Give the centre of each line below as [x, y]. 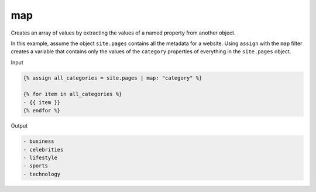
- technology [42, 174]
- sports [36, 166]
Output [19, 126]
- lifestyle [40, 158]
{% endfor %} [42, 111]
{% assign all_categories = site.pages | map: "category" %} [113, 78]
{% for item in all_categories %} [73, 94]
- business [39, 141]
